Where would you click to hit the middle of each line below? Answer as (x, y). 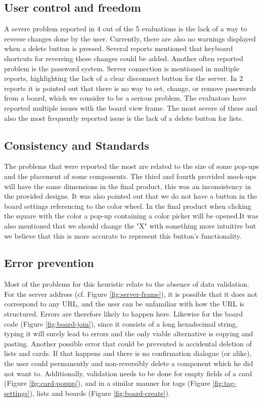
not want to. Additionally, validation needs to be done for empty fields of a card (128, 373)
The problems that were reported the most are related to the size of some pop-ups (131, 166)
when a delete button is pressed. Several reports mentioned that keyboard (119, 48)
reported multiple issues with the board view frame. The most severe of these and (131, 107)
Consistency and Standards (77, 145)
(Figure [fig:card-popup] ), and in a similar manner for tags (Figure (107, 383)
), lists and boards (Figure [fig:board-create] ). (100, 393)
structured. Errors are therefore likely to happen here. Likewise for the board (124, 314)
